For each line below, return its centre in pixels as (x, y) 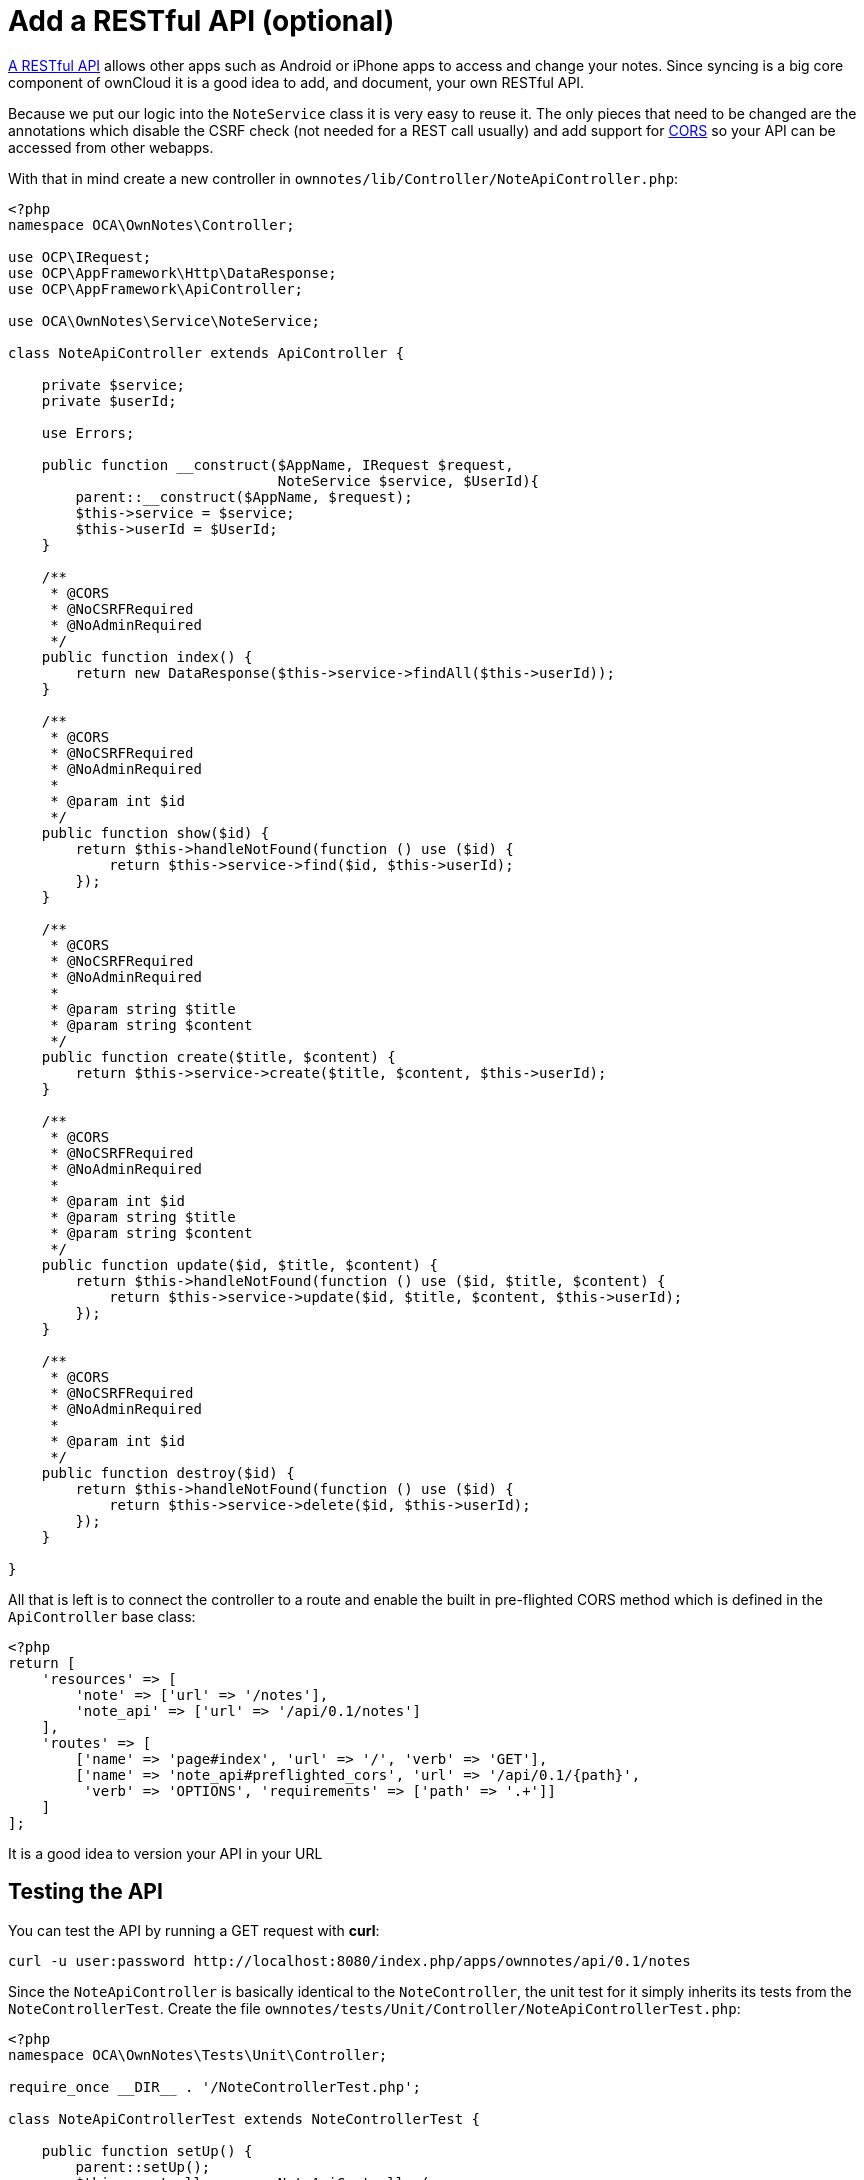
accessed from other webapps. (111, 147)
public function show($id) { (155, 832)
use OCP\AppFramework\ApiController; (156, 288)
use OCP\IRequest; (80, 256)
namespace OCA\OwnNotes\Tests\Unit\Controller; (198, 2054)
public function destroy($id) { (168, 1472)
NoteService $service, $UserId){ (408, 480)
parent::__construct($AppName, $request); (244, 496)
